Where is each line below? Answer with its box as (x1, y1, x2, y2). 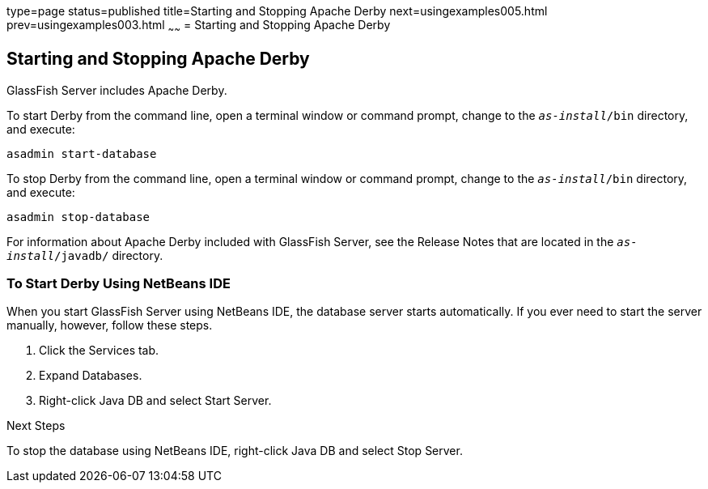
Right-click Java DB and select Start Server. (39, 393, 272, 408)
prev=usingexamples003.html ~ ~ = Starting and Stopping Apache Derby (6, 18, 391, 35)
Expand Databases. (39, 368, 142, 383)
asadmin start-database (6, 147, 157, 160)
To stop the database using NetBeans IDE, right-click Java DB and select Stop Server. (6, 444, 463, 458)
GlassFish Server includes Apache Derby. (6, 83, 227, 97)
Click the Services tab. (39, 343, 159, 358)
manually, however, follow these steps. (6, 318, 213, 333)
